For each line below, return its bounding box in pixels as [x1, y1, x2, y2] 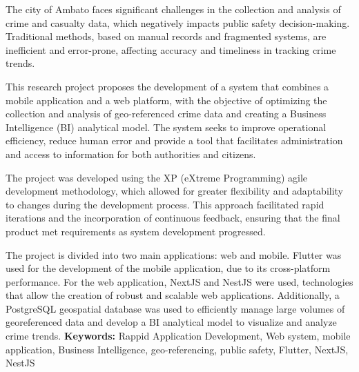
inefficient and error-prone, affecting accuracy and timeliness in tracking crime [6, 42, 336, 57]
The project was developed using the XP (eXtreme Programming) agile [6, 170, 308, 184]
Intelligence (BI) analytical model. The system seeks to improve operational [6, 119, 327, 134]
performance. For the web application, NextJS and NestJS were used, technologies [6, 274, 353, 288]
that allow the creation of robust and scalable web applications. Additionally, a [6, 288, 340, 302]
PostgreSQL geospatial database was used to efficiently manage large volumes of [6, 301, 345, 315]
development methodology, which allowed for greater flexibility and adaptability [6, 184, 344, 198]
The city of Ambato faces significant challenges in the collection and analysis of [6, 2, 341, 16]
